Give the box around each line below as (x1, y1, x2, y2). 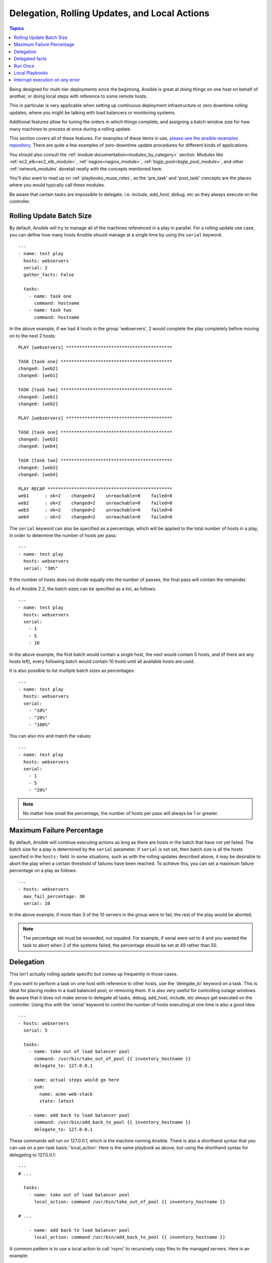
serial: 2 (23, 265, 48, 270)
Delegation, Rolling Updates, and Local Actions (9, 8, 210, 19)
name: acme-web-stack (39, 1091, 93, 1097)
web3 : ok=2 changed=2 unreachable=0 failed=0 (18, 507, 172, 513)
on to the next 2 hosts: (9, 332, 56, 338)
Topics (9, 25, 24, 31)
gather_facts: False (23, 272, 75, 278)
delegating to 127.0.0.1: (9, 1152, 56, 1158)
